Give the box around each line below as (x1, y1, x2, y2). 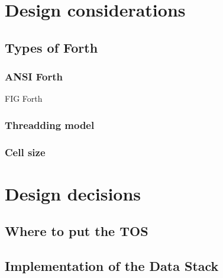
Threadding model (5, 117, 95, 132)
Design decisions (5, 181, 141, 205)
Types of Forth (5, 38, 98, 56)
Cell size (5, 144, 46, 159)
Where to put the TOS (5, 222, 148, 240)
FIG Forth (5, 92, 43, 105)
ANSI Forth (5, 69, 63, 84)
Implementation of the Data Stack (5, 257, 219, 275)
